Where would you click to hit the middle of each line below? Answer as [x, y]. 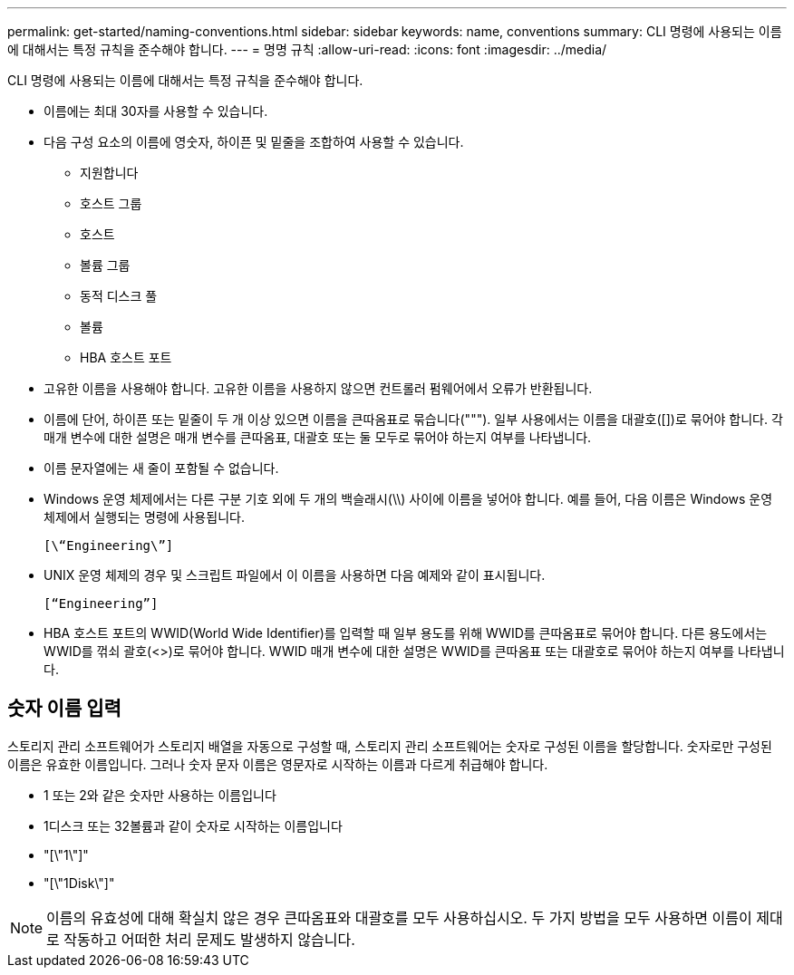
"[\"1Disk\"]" [79, 883]
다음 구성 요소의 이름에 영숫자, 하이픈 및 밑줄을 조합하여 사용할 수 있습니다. [254, 142]
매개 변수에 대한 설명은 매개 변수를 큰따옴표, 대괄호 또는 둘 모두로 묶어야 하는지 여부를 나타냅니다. [318, 437]
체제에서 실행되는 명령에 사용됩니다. [144, 517]
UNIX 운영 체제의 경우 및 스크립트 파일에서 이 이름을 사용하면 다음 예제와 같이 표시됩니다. [295, 575]
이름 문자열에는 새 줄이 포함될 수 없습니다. [161, 468]
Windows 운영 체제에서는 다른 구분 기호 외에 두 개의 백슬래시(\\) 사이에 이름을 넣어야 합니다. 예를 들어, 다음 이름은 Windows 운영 [408, 499]
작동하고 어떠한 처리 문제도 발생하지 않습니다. [209, 939]
